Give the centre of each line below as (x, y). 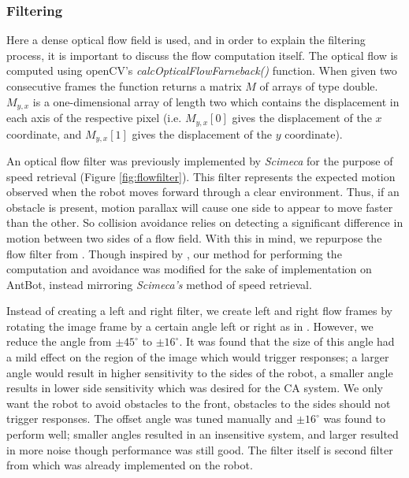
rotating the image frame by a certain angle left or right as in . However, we (190, 326)
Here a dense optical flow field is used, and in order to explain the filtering (186, 40)
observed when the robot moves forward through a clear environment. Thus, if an (203, 192)
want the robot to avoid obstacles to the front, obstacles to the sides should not (199, 403)
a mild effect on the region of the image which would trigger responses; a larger (198, 357)
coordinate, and (44, 133)
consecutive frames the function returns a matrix (124, 86)
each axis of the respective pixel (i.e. (94, 118)
